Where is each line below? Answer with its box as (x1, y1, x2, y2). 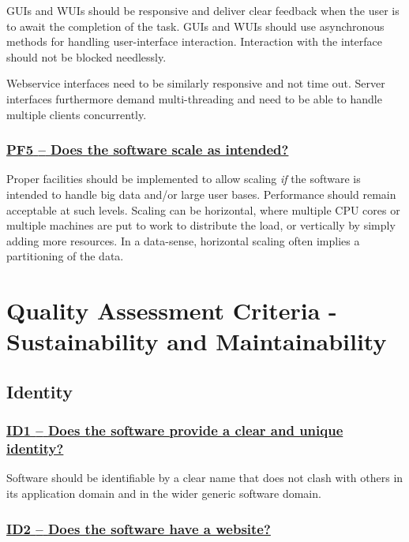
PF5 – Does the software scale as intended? (6, 140, 289, 159)
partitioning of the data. (6, 248, 124, 264)
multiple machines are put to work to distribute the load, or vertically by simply (6, 217, 396, 234)
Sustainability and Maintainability (6, 325, 387, 357)
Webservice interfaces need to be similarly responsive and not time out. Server (6, 75, 385, 92)
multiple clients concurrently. (6, 106, 147, 122)
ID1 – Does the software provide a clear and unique (6, 421, 343, 440)
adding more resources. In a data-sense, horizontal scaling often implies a (6, 232, 360, 249)
